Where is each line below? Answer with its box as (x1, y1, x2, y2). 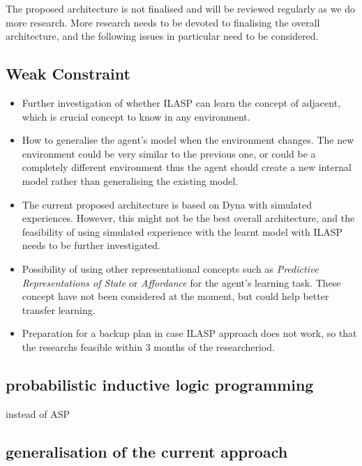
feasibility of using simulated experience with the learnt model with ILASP (22, 224, 343, 239)
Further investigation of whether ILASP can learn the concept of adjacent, (22, 95, 341, 110)
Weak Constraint (6, 63, 130, 84)
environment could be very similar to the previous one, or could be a (22, 146, 316, 160)
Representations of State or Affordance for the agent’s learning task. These (22, 275, 341, 290)
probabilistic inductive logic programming (6, 373, 314, 395)
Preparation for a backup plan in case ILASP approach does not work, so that (22, 326, 357, 340)
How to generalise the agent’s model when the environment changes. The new (22, 133, 354, 147)
